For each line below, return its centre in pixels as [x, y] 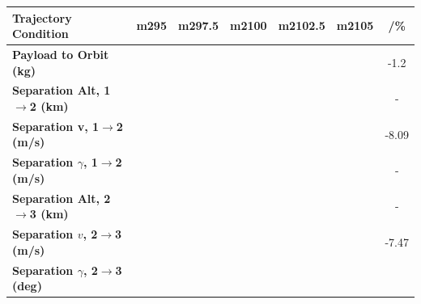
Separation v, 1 [56, 126]
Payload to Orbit [61, 54]
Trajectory [42, 17]
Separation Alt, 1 [62, 90]
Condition [40, 34]
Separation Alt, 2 [62, 198]
